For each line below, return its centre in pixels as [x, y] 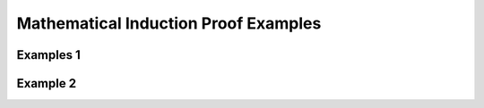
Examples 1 [48, 55]
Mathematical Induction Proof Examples [169, 23]
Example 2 [46, 83]
